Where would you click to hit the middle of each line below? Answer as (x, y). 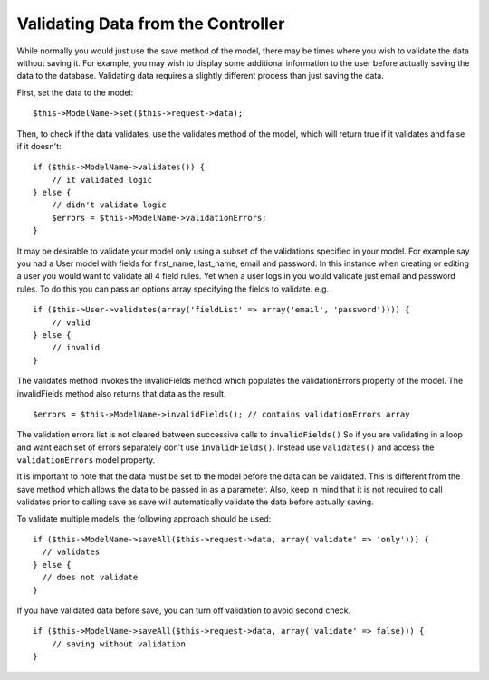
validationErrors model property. (86, 460)
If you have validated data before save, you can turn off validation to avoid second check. (184, 610)
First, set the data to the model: (75, 92)
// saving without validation (118, 644)
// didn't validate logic (109, 205)
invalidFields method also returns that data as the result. (121, 393)
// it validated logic (102, 180)
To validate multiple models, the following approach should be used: (144, 518)
